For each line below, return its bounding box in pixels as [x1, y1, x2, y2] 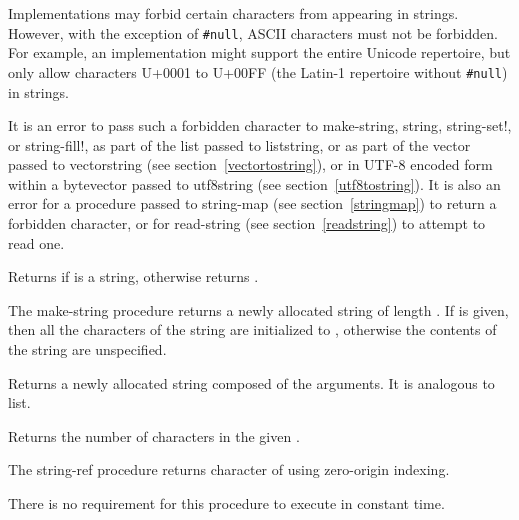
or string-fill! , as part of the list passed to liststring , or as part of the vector [8, 134, 471, 155]
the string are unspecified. [8, 339, 167, 360]
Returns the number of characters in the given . [8, 425, 300, 446]
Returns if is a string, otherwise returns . [8, 266, 259, 287]
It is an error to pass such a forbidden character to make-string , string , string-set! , [8, 115, 512, 136]
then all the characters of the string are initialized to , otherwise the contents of [8, 319, 497, 340]
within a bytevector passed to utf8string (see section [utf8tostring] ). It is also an [8, 173, 501, 194]
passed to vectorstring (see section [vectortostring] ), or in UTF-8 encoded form [8, 154, 493, 175]
